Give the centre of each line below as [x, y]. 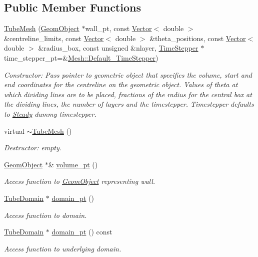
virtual [14, 131]
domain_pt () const [82, 232]
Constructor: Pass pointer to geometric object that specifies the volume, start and [128, 74]
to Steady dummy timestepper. [50, 113]
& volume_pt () [73, 164]
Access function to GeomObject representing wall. [80, 181]
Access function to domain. [45, 215]
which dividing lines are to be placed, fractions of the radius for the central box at [128, 94]
